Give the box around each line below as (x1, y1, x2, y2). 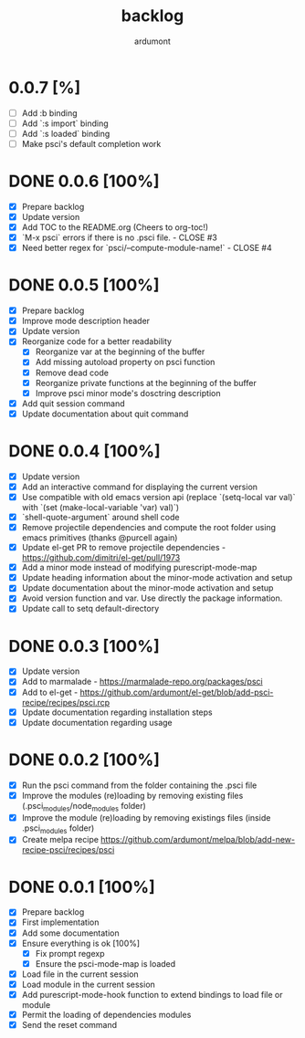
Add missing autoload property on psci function (35, 357, 216, 368)
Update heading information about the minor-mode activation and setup (21, 572, 293, 583)
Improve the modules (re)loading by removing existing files (21, 790, 244, 801)
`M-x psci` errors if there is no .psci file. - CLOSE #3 (21, 232, 218, 243)
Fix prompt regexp (35, 948, 106, 959)
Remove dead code (35, 367, 109, 378)
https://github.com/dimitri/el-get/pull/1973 (21, 552, 181, 563)
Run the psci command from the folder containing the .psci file (21, 780, 258, 791)
